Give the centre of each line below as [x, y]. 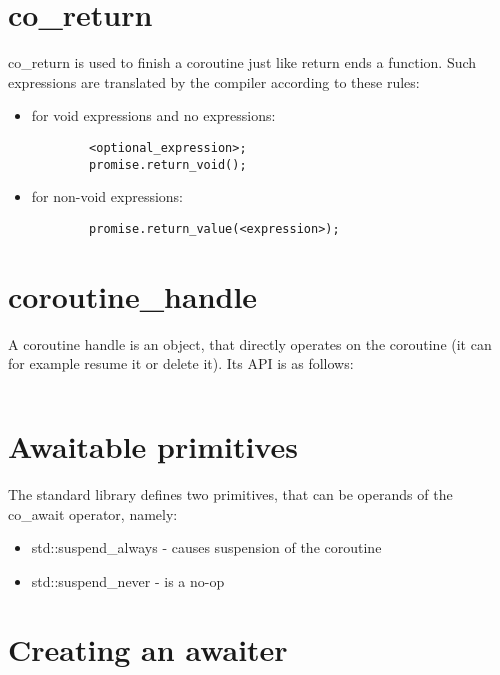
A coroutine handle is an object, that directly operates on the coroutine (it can [250, 343]
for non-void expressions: [107, 196]
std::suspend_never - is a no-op [128, 580]
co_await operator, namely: [93, 513]
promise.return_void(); [168, 164]
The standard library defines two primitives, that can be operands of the [230, 493]
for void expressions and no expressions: [153, 115]
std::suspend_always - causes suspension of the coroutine [206, 547]
